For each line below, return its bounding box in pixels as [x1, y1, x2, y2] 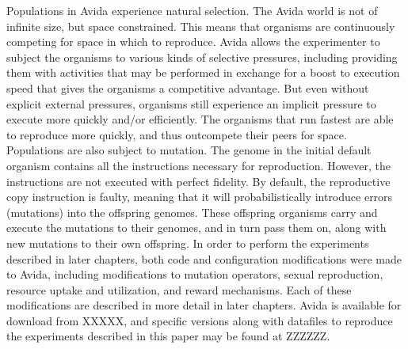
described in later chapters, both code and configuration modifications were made [6, 250, 402, 267]
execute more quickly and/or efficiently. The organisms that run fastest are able [6, 111, 394, 127]
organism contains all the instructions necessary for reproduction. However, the [6, 157, 391, 173]
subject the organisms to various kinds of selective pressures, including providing [6, 48, 398, 65]
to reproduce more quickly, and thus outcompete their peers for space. [6, 126, 347, 142]
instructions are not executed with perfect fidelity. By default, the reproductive [6, 173, 391, 189]
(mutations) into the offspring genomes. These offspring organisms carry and [6, 203, 378, 220]
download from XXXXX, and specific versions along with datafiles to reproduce [6, 312, 393, 328]
